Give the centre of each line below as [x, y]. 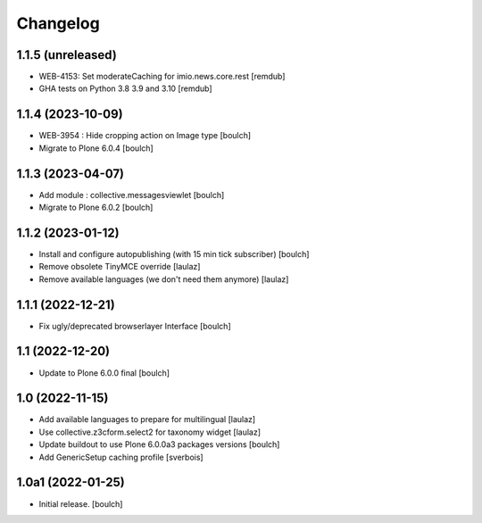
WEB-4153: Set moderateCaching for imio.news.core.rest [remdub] [162, 77]
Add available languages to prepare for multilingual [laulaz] [147, 419]
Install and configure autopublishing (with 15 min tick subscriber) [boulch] [174, 253]
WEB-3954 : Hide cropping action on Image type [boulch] [145, 136]
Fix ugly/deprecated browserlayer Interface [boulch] [135, 326]
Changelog [58, 23]
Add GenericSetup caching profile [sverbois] [121, 457]
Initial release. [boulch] [81, 503]
